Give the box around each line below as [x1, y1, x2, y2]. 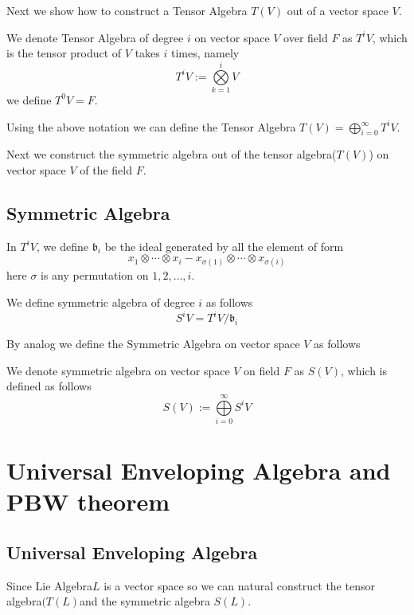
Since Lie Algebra [6, 577, 92, 593]
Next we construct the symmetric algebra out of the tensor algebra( [6, 146, 337, 163]
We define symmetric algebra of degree [6, 294, 195, 311]
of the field [80, 161, 132, 178]
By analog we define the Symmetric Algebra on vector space [6, 335, 300, 352]
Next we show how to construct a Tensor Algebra [6, 2, 248, 18]
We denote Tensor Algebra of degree [6, 29, 184, 45]
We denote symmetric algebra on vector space [6, 362, 230, 378]
